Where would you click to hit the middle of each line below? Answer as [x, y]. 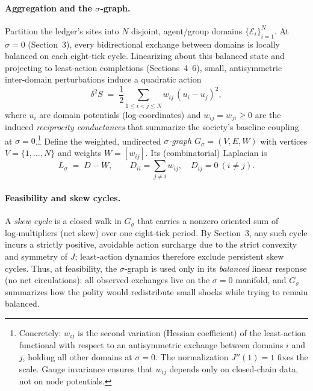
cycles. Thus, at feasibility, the [61, 268]
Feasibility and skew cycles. [63, 197]
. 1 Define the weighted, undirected [98, 140]
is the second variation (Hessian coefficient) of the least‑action [192, 332]
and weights [79, 153]
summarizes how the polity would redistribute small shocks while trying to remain [156, 291]
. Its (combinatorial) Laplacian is [206, 153]
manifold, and [261, 280]
